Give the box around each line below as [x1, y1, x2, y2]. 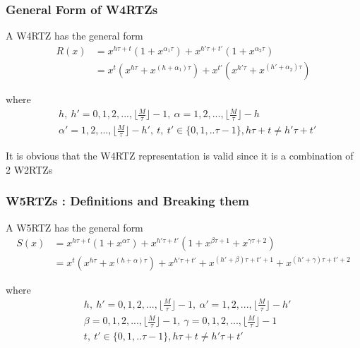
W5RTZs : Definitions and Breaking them [6, 192, 249, 210]
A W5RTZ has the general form [6, 220, 143, 234]
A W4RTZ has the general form [6, 28, 143, 43]
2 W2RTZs [6, 162, 53, 176]
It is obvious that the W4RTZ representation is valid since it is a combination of [6, 148, 354, 163]
